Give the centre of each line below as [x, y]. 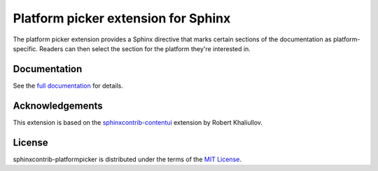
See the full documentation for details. [68, 85]
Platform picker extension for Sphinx [122, 18]
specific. [26, 48]
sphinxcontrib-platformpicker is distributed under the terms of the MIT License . [127, 159]
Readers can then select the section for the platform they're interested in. [145, 48]
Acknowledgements [58, 105]
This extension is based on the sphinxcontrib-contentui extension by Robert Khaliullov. [138, 122]
